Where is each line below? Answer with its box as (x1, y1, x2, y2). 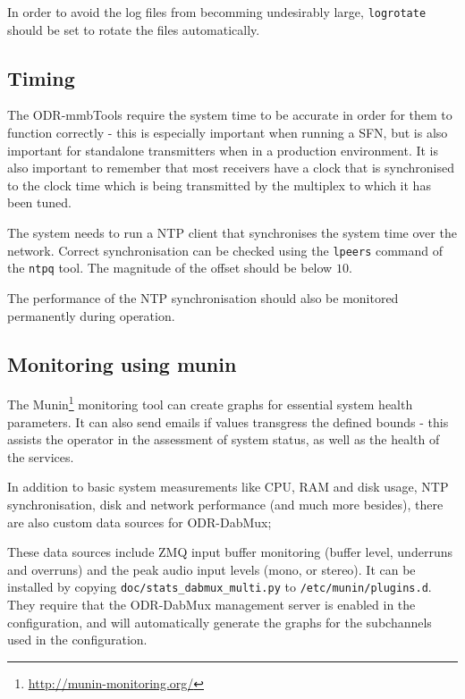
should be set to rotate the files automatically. (7, 20, 260, 38)
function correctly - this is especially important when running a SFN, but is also (7, 123, 448, 142)
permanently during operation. (7, 306, 175, 324)
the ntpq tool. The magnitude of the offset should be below (7, 258, 333, 277)
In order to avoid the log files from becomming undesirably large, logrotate (7, 3, 427, 21)
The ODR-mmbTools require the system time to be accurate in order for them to (7, 105, 452, 124)
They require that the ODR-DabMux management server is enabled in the (7, 594, 416, 613)
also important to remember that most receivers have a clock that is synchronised (7, 158, 454, 177)
